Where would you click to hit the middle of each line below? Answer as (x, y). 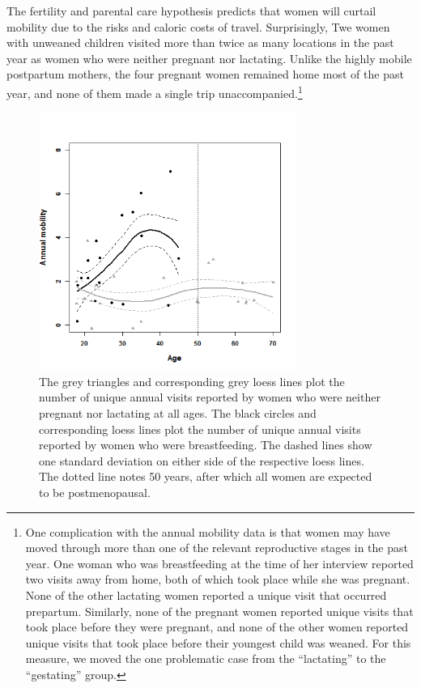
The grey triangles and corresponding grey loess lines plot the (192, 381)
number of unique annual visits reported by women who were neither (210, 397)
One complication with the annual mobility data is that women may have (208, 531)
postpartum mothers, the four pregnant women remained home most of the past (205, 74)
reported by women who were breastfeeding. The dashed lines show (206, 445)
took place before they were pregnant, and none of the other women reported (217, 627)
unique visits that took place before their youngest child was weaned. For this (218, 642)
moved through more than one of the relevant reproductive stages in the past (217, 548)
